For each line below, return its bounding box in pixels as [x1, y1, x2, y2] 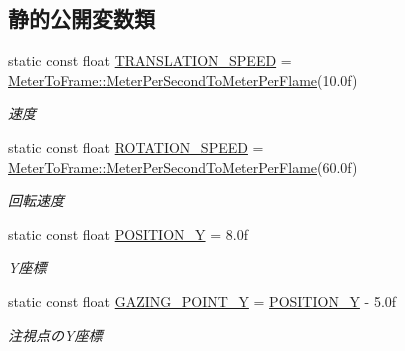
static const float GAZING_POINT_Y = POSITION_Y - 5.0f [8, 290, 397, 311]
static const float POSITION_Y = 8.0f [8, 223, 248, 244]
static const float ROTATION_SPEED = [8, 136, 264, 157]
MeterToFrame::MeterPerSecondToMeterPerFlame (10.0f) [8, 69, 358, 90]
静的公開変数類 [8, 3, 155, 34]
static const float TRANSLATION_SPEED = [8, 50, 292, 71]
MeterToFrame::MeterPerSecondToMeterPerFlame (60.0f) [8, 156, 358, 177]
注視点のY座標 [8, 324, 103, 345]
